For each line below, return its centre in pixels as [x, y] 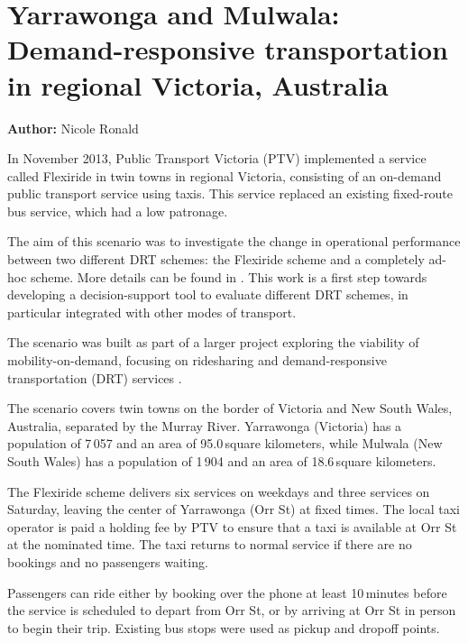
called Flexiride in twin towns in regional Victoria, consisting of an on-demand [225, 175]
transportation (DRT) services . [95, 377]
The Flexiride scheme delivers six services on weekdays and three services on [219, 491]
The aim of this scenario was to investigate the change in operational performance [234, 241]
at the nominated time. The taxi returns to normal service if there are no [210, 544]
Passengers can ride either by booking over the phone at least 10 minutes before [227, 592]
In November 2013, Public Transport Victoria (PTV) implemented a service [217, 158]
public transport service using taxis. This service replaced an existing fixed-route [230, 193]
